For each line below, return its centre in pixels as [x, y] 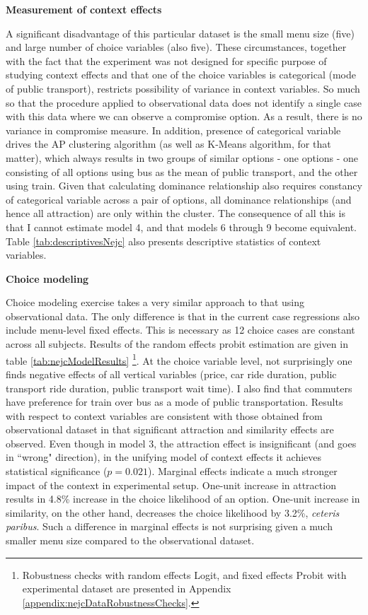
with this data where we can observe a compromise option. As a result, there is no [184, 116]
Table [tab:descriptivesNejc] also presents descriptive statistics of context [163, 241]
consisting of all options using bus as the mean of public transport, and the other [182, 171]
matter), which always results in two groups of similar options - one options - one [182, 157]
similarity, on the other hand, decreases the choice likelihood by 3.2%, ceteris [173, 512]
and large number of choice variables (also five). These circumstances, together [176, 47]
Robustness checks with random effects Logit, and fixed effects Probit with [184, 574]
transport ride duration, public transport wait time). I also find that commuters [179, 388]
